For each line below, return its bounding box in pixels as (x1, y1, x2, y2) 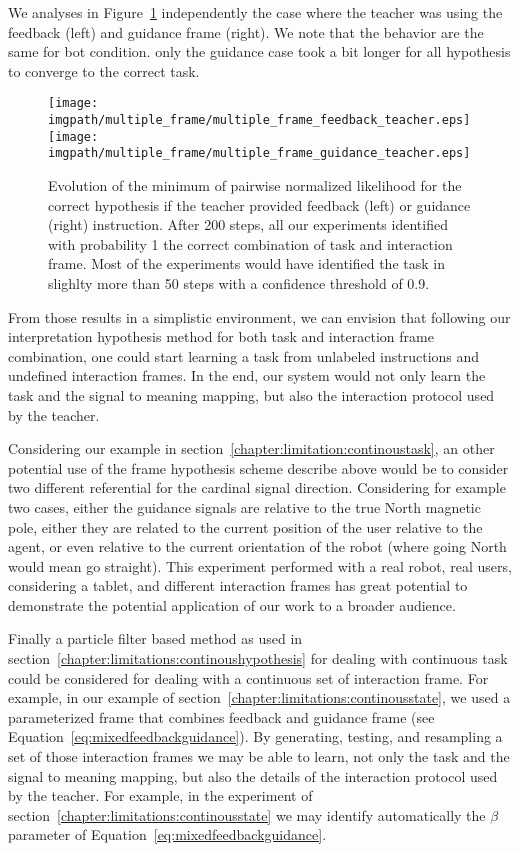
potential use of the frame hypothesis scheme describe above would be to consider (8, 457, 509, 478)
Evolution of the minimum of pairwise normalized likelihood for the (48, 175, 462, 195)
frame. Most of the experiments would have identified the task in (48, 253, 445, 274)
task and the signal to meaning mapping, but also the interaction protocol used (8, 384, 495, 405)
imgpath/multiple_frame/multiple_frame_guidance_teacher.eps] (48, 146, 471, 161)
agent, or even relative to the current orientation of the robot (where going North (8, 536, 507, 557)
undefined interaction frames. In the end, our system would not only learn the (8, 365, 486, 386)
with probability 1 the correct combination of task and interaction (48, 233, 453, 254)
